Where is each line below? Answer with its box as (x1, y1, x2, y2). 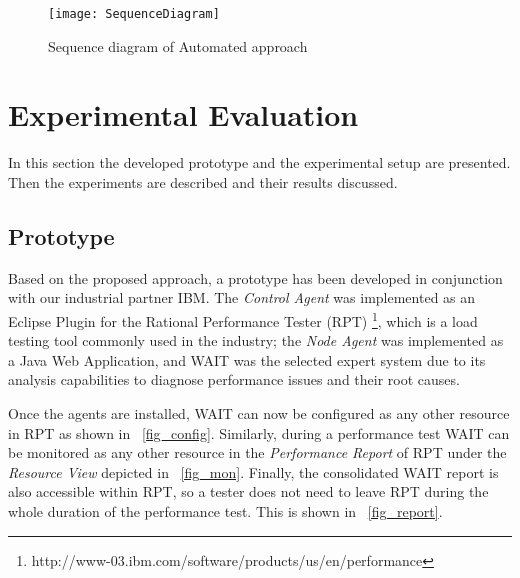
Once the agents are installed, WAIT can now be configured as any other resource (8, 402, 510, 423)
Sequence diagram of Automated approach (48, 35, 308, 56)
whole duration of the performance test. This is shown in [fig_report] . (8, 500, 443, 521)
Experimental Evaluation (8, 94, 359, 135)
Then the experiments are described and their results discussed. (8, 171, 398, 192)
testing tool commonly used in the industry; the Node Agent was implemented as (8, 330, 504, 351)
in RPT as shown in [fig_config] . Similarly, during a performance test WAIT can (8, 422, 510, 443)
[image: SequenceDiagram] (48, 7, 220, 21)
